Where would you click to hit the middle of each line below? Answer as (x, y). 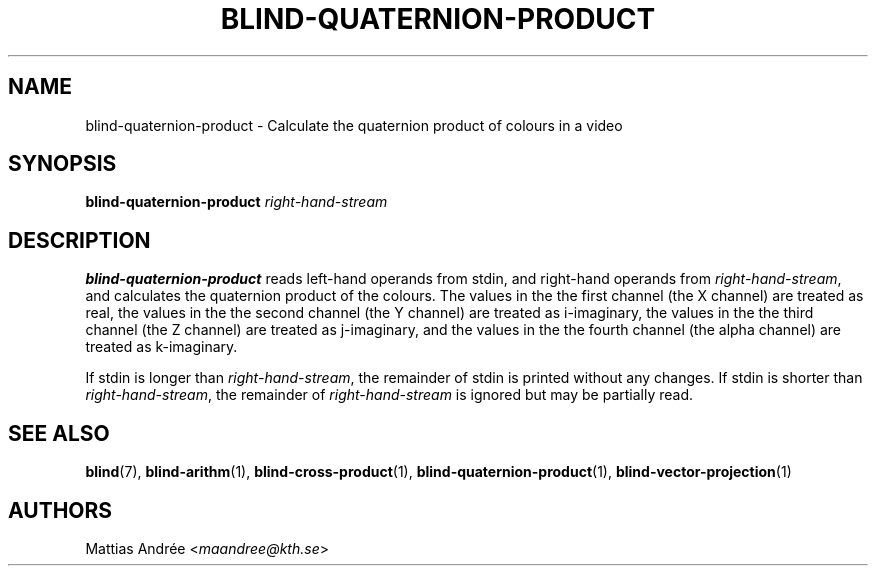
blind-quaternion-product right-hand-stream (236, 202)
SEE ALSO (59, 433)
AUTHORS (60, 510)
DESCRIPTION (79, 240)
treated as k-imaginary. (161, 347)
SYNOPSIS (62, 164)
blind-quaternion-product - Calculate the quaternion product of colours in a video (354, 125)
